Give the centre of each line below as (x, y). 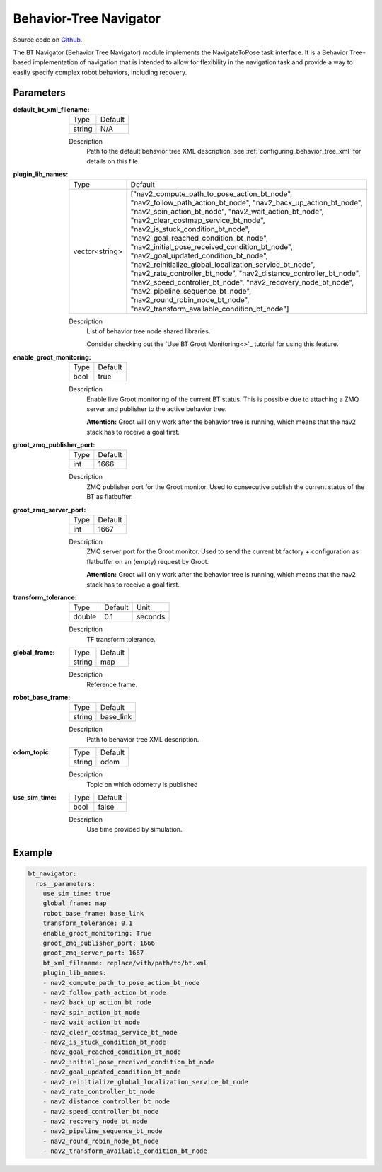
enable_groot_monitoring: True (97, 933)
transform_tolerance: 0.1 (88, 923)
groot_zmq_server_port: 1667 (93, 953)
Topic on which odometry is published (142, 784)
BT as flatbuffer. (110, 497)
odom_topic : (32, 752)
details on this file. (113, 161)
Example (33, 853)
